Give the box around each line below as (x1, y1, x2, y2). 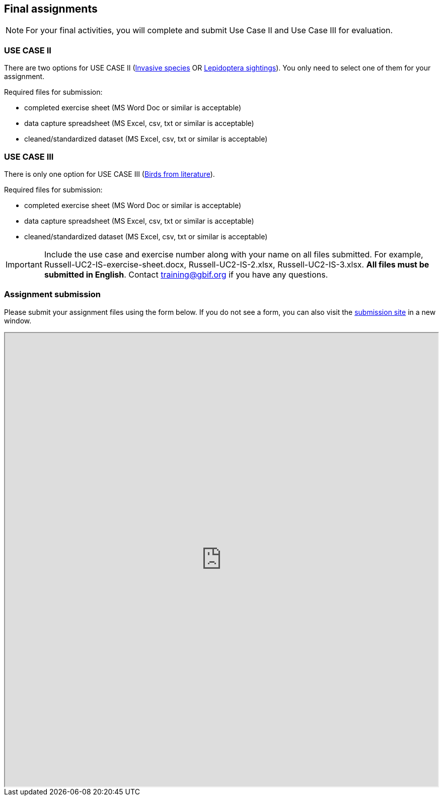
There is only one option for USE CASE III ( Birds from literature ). (4, 169, 215, 178)
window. (4, 316, 32, 325)
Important (6, 259, 42, 270)
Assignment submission (4, 289, 101, 300)
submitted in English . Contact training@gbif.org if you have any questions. (44, 269, 328, 280)
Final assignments (4, 3, 98, 15)
